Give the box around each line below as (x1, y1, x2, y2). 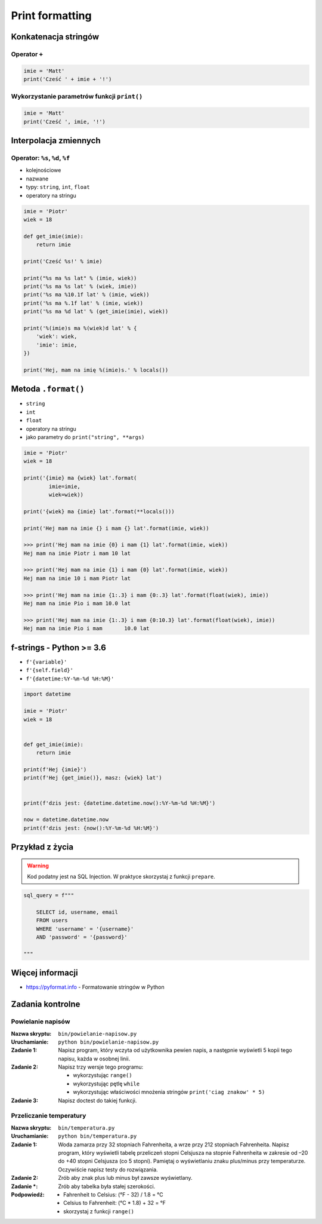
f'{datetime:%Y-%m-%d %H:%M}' (26, 675, 114, 682)
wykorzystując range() (73, 1072, 132, 1079)
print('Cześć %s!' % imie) (23, 257, 103, 265)
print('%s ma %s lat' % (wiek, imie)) (23, 283, 137, 290)
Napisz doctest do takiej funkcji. (58, 1097, 137, 1104)
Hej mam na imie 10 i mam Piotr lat (23, 575, 131, 582)
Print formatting (11, 9, 92, 22)
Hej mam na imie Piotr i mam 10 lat (23, 550, 131, 557)
